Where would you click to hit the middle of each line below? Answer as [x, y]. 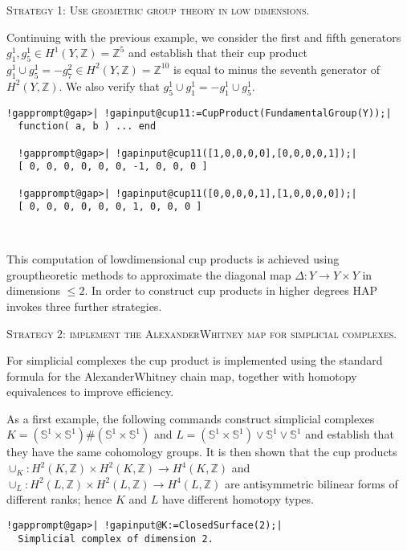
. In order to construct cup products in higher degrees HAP [231, 290]
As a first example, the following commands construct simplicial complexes [191, 418]
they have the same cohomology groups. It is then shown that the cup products [202, 452]
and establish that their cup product [218, 53]
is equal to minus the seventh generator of [277, 69]
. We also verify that [109, 86]
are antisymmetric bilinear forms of [311, 483]
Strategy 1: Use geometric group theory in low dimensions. [158, 10]
